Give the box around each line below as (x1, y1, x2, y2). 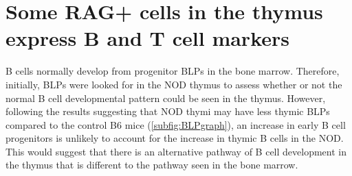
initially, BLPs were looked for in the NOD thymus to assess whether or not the (5, 77, 342, 91)
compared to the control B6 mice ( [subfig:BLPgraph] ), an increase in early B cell (5, 117, 346, 131)
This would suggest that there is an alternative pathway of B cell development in (5, 144, 346, 158)
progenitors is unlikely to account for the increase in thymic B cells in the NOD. (5, 131, 344, 145)
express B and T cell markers (5, 24, 289, 52)
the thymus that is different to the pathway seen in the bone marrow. (5, 158, 298, 172)
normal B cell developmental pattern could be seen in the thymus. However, (5, 90, 326, 105)
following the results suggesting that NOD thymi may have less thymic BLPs (5, 104, 330, 118)
